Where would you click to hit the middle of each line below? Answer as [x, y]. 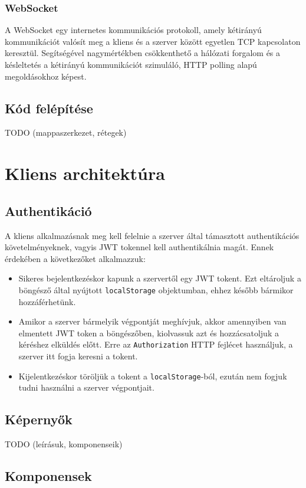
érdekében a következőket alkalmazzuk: [75, 258]
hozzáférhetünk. [47, 301]
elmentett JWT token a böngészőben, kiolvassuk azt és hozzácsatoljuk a [149, 333]
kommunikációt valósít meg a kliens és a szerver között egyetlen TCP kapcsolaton [153, 41]
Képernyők [39, 419]
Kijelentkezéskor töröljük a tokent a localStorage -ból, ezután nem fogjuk [153, 376]
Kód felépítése [49, 108]
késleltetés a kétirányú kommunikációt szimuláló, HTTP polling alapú [131, 64]
